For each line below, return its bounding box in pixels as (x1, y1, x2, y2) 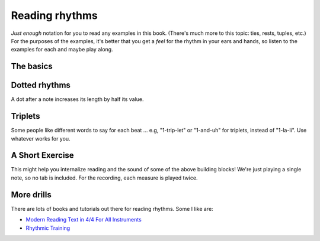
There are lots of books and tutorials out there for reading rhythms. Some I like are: (11, 205, 213, 212)
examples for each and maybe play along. (11, 46, 113, 53)
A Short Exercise (11, 151, 74, 161)
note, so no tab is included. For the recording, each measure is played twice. (11, 174, 198, 181)
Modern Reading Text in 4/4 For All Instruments (25, 216, 142, 223)
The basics (11, 61, 53, 71)
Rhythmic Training (25, 224, 71, 232)
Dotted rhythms (11, 80, 71, 90)
